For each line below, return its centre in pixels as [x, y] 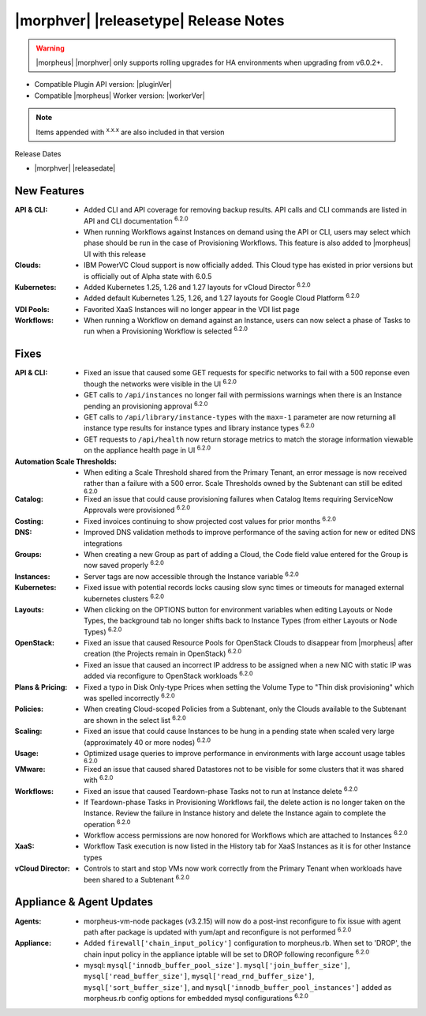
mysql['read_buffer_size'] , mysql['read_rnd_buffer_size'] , [199, 976]
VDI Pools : [32, 309]
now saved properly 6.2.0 [124, 565]
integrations [103, 543]
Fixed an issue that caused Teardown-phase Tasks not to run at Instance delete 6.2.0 [221, 790]
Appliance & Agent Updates [84, 902]
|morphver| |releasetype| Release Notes [149, 21]
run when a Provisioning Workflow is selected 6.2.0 [166, 330]
